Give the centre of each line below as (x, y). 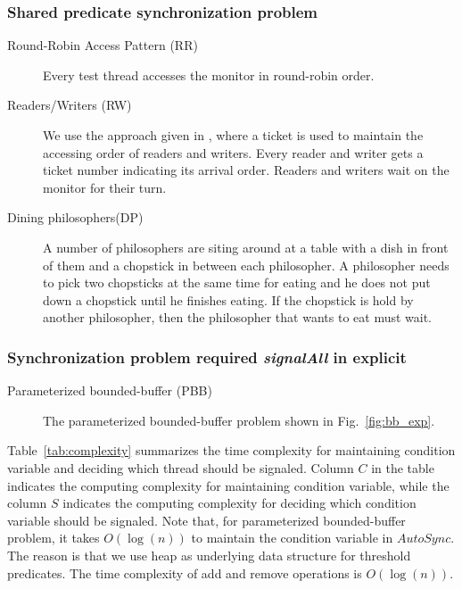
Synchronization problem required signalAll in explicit (207, 357)
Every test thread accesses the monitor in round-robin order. (209, 75)
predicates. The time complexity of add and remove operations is (185, 572)
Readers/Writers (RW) (70, 105)
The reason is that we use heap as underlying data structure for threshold (209, 555)
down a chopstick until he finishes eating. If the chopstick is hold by (228, 299)
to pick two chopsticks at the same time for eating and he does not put (237, 282)
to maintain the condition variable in (292, 538)
